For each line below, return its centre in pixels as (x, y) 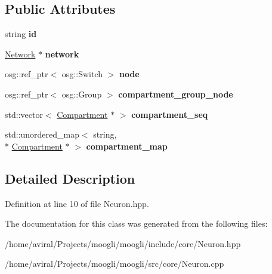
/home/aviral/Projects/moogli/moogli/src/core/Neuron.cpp (115, 264)
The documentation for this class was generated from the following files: (136, 223)
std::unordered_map (42, 134)
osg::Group (82, 94)
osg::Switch (82, 74)
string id (21, 34)
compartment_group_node (176, 94)
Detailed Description (70, 178)
